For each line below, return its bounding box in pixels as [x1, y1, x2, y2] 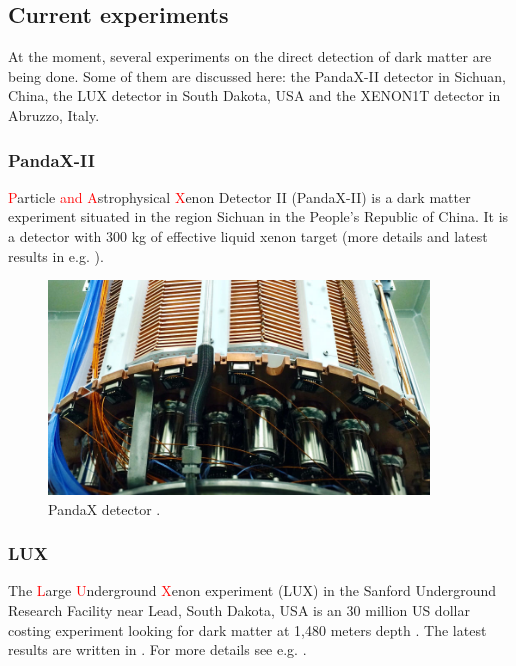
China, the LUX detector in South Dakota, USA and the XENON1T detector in [8, 85, 501, 106]
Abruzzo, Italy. [8, 104, 100, 125]
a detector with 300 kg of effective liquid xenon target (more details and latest [8, 225, 488, 246]
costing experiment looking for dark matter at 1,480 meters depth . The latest [8, 619, 487, 640]
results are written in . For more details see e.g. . [8, 639, 307, 660]
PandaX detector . [48, 498, 161, 519]
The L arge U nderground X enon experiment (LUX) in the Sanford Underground [8, 580, 497, 601]
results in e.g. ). [8, 245, 104, 266]
